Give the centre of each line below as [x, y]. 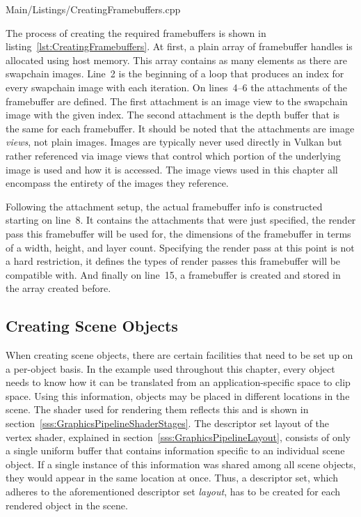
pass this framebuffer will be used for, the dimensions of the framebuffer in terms [178, 233]
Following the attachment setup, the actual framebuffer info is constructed [164, 206]
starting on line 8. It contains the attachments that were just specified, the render [181, 220]
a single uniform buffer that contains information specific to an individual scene [175, 450]
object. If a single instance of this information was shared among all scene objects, [181, 464]
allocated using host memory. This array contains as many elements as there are [177, 60]
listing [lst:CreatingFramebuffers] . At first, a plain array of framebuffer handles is [179, 46]
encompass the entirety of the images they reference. [117, 183]
